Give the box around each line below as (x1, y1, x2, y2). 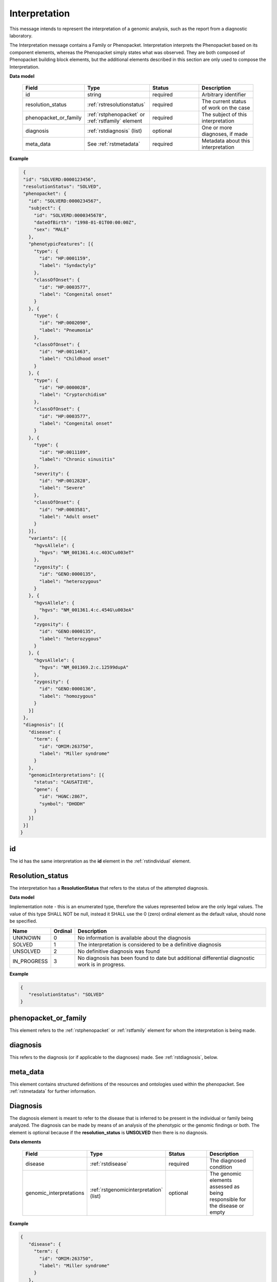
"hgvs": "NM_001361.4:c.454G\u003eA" (39, 607, 134, 613)
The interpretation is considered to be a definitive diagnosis (77, 941, 222, 948)
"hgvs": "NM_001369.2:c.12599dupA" (39, 665, 129, 670)
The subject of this (202, 111, 247, 118)
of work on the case (202, 104, 250, 111)
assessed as (209, 1183, 240, 1190)
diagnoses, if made (202, 131, 248, 138)
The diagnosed (209, 1157, 246, 1164)
